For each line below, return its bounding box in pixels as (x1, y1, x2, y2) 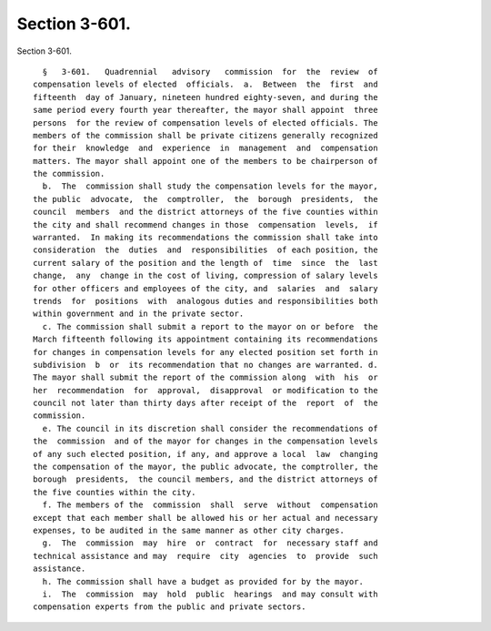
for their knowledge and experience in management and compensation (33, 143, 378, 154)
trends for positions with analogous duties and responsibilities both (33, 296, 378, 306)
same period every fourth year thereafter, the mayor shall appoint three (33, 105, 378, 116)
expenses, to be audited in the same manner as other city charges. (33, 525, 345, 535)
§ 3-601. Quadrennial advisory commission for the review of (42, 66, 378, 76)
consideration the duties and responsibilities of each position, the (33, 245, 378, 255)
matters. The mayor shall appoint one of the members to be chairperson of (33, 156, 378, 166)
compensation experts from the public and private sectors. (33, 602, 306, 612)
